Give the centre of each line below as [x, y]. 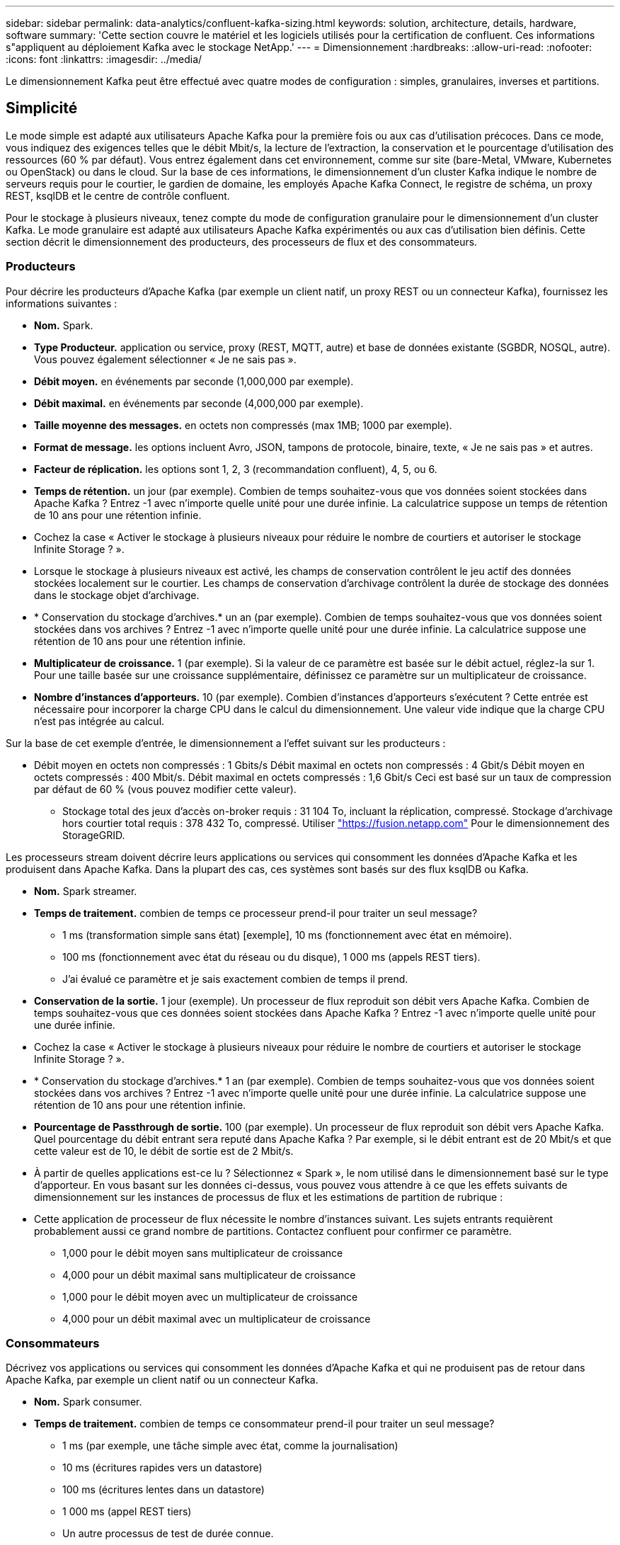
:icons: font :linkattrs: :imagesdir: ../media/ [104, 59]
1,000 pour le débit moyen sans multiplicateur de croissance [203, 1253]
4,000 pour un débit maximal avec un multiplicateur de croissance [217, 1318]
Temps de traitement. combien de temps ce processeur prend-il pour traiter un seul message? [256, 913]
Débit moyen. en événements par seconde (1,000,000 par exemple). [194, 381]
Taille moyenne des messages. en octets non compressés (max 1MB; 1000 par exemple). [243, 425]
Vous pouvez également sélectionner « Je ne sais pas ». [165, 359]
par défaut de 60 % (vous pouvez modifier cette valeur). [165, 789]
